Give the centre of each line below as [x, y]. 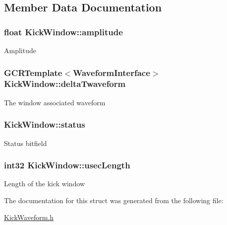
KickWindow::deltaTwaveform [65, 84]
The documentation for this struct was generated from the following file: [114, 200]
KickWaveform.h [29, 217]
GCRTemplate [33, 72]
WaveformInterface [112, 72]
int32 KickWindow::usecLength [67, 165]
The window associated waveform [55, 102]
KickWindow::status [45, 124]
